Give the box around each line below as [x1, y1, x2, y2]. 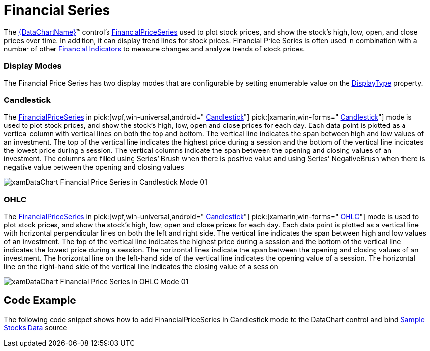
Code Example [4, 294, 76, 307]
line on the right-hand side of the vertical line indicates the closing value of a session [4, 262, 278, 271]
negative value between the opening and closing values [4, 163, 184, 172]
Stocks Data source [4, 323, 67, 332]
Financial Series [4, 2, 110, 19]
